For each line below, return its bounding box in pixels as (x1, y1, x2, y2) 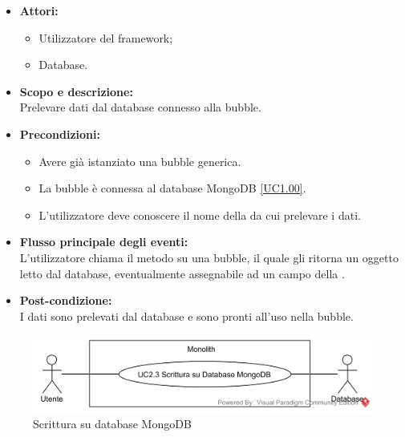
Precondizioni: (19, 125, 100, 142)
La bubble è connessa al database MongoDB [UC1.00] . (38, 180, 306, 196)
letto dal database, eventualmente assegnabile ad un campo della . (19, 265, 345, 281)
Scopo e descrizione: (19, 83, 133, 99)
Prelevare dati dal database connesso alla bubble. (19, 99, 261, 115)
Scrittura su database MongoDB (33, 415, 192, 432)
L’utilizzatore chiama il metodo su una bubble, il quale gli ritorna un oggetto (19, 249, 399, 265)
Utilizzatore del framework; (38, 29, 173, 46)
